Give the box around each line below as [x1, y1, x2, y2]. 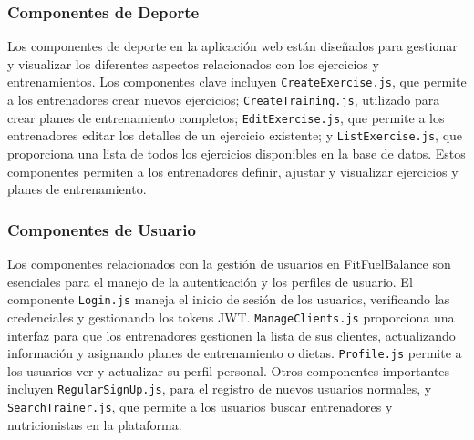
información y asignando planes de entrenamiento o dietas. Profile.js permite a [7, 343, 462, 363]
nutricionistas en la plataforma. [7, 414, 182, 434]
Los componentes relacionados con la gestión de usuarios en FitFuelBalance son [7, 254, 451, 273]
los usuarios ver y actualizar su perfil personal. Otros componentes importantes [7, 361, 450, 380]
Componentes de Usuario [7, 218, 196, 240]
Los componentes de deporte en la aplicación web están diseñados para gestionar [7, 36, 458, 56]
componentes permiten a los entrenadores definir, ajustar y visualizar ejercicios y [7, 161, 459, 180]
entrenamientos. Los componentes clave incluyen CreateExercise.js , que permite [7, 72, 467, 91]
